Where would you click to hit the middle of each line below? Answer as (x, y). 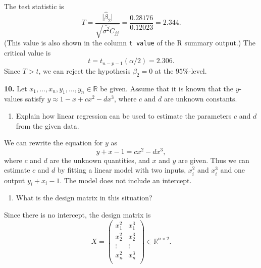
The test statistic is (34, 6)
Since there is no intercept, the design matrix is (77, 214)
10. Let (16, 88)
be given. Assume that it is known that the (167, 88)
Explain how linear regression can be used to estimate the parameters (124, 115)
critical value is (28, 52)
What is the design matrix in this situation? (84, 198)
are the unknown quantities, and (100, 160)
